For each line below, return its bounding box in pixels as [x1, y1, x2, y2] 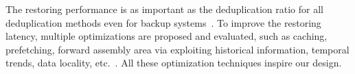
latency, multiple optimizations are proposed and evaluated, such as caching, [5, 29, 328, 43]
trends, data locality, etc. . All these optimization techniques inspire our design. [5, 56, 342, 70]
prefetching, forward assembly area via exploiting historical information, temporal [5, 42, 350, 56]
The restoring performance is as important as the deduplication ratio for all [5, 2, 323, 16]
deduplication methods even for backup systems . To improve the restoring [5, 15, 321, 29]
